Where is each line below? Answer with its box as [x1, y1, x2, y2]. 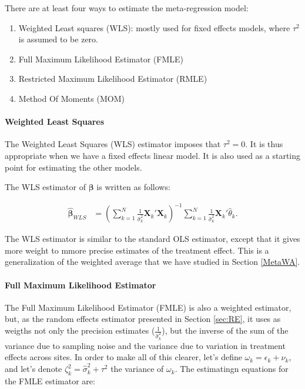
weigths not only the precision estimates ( [5, 324, 155, 337]
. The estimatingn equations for [175, 363, 289, 375]
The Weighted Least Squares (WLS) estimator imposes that [5, 138, 221, 150]
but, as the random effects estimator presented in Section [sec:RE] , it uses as [5, 312, 281, 325]
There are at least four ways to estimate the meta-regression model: [5, 2, 249, 14]
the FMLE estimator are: [5, 374, 95, 387]
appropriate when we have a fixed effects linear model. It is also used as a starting [5, 149, 301, 161]
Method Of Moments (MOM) [18, 92, 125, 104]
